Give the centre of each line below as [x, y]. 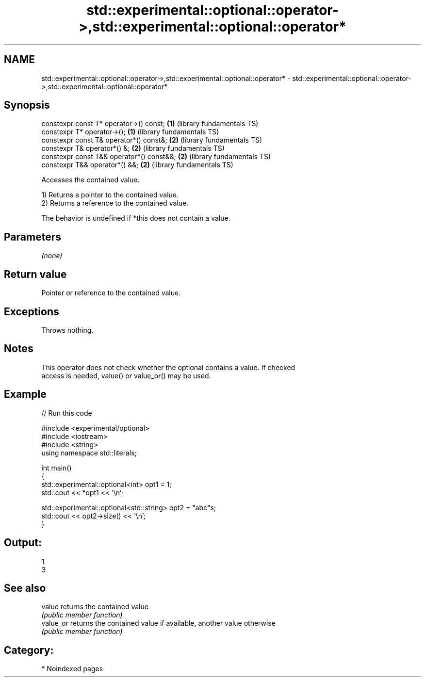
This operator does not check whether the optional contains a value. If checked [168, 367]
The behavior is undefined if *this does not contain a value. [136, 218]
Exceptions [32, 311]
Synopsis [27, 105]
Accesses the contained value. [90, 180]
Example [25, 394]
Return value [35, 274]
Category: [29, 650]
